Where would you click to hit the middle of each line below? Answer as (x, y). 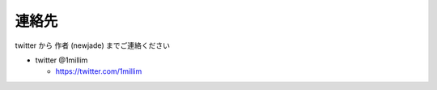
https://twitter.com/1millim (99, 71)
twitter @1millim (62, 60)
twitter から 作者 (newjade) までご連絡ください (92, 45)
